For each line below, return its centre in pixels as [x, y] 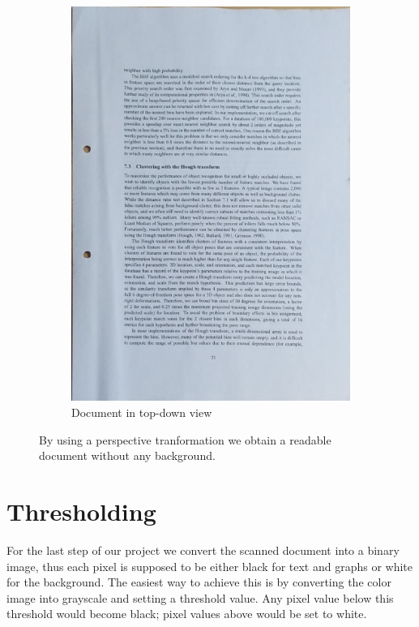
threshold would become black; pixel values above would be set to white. [187, 614]
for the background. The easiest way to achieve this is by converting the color [199, 582]
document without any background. [127, 455]
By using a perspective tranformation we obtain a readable [185, 439]
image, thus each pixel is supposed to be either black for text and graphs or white [210, 566]
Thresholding [81, 511]
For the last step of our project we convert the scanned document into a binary [203, 550]
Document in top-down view [142, 412]
